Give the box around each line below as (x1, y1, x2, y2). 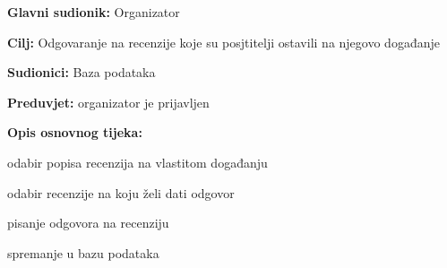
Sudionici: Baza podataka (7, 63, 156, 82)
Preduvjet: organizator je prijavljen (7, 92, 210, 111)
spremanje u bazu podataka (7, 243, 159, 262)
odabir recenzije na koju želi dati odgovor (7, 183, 235, 202)
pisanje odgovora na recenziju (7, 213, 169, 232)
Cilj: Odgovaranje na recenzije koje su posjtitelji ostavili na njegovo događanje (7, 32, 440, 51)
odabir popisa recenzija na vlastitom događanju (7, 152, 268, 171)
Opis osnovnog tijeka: (7, 123, 142, 142)
